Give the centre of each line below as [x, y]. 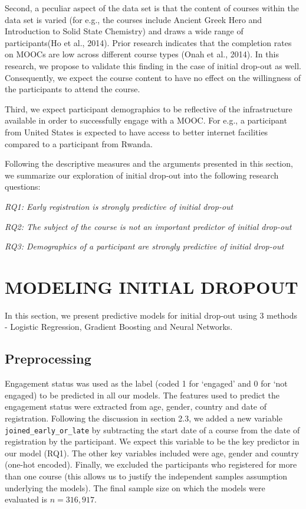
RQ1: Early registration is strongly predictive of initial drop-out [119, 206]
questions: [23, 187]
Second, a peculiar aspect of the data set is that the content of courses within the [152, 8]
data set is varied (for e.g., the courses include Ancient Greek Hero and [134, 19]
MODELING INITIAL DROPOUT [152, 286]
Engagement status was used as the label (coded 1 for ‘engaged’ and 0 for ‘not [146, 383]
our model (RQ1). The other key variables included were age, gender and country [152, 453]
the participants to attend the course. [73, 89]
